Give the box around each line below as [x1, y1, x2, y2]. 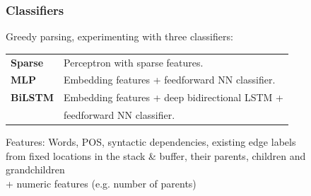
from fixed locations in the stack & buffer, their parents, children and [6, 148, 306, 163]
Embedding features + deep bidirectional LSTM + [64, 90, 283, 105]
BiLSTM [11, 90, 54, 105]
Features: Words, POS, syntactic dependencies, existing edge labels [6, 134, 296, 149]
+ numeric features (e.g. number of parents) [6, 175, 196, 190]
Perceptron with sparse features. [64, 54, 204, 69]
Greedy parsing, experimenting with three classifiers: [6, 29, 233, 44]
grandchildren [6, 162, 65, 177]
